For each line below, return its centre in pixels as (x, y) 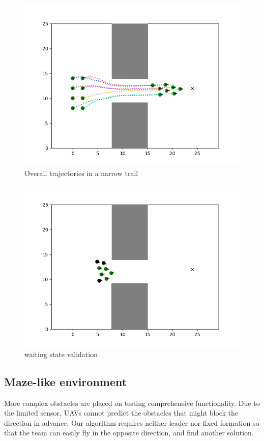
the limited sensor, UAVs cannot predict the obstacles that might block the (121, 413)
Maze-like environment (66, 381)
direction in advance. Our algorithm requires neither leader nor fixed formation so (132, 422)
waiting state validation (61, 354)
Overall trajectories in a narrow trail (81, 173)
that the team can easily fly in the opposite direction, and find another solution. (129, 433)
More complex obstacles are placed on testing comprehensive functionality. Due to (132, 403)
